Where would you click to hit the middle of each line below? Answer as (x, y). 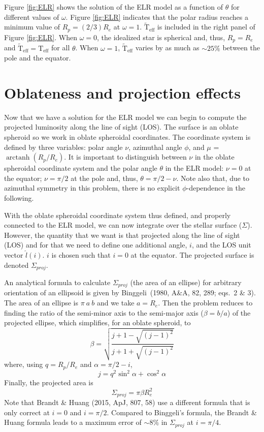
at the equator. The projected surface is (192, 254)
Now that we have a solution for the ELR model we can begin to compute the (125, 117)
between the (241, 48)
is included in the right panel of (206, 27)
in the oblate (214, 157)
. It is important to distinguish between (125, 157)
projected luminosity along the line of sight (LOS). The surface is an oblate (121, 127)
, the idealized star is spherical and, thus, (161, 37)
